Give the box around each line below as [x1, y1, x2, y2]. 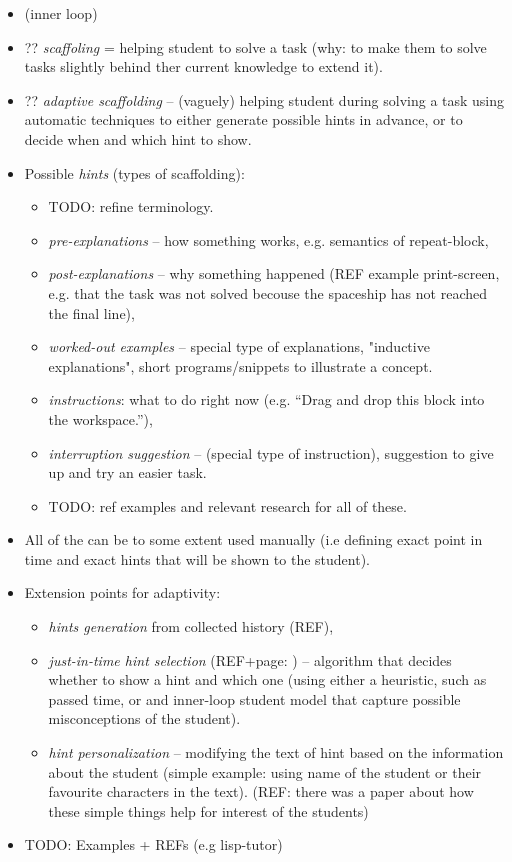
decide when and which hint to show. [24, 128, 252, 149]
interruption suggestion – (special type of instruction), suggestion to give [48, 442, 494, 463]
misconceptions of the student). [48, 708, 241, 729]
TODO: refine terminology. [48, 196, 214, 217]
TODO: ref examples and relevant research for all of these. [48, 495, 407, 516]
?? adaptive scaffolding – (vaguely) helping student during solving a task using [24, 89, 505, 110]
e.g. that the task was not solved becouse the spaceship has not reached [48, 282, 488, 303]
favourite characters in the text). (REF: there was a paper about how [48, 781, 474, 802]
